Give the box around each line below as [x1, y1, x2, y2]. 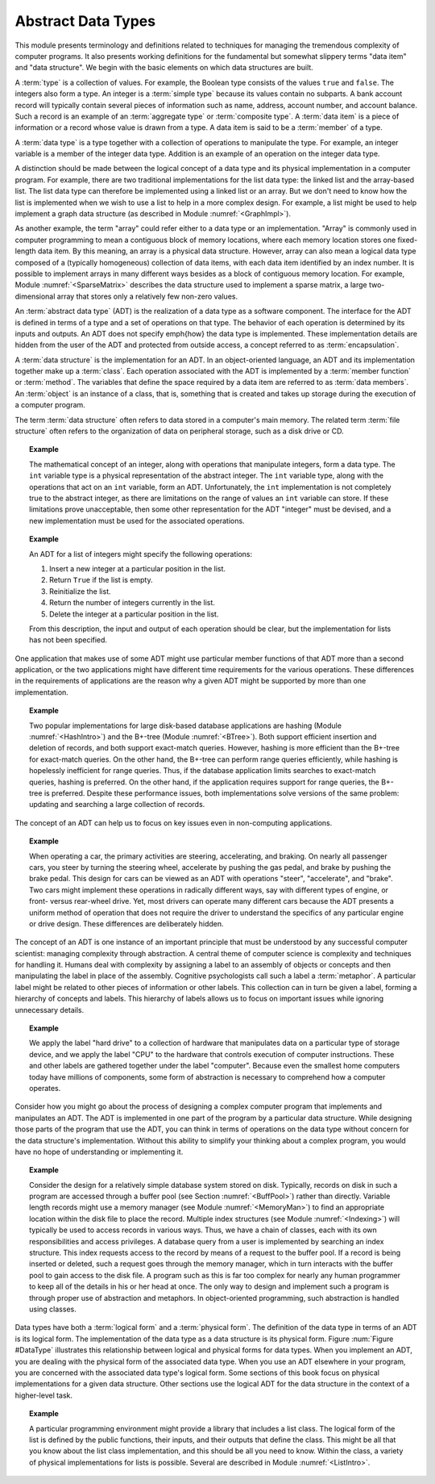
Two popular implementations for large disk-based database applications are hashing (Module [29, 721, 342, 730]
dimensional [14, 291, 56, 301]
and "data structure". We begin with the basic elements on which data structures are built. [14, 63, 313, 73]
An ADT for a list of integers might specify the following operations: [29, 549, 253, 558]
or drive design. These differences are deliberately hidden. [29, 918, 224, 928]
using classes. [29, 1304, 77, 1314]
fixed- [397, 235, 418, 245]
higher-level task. [14, 1390, 72, 1400]
